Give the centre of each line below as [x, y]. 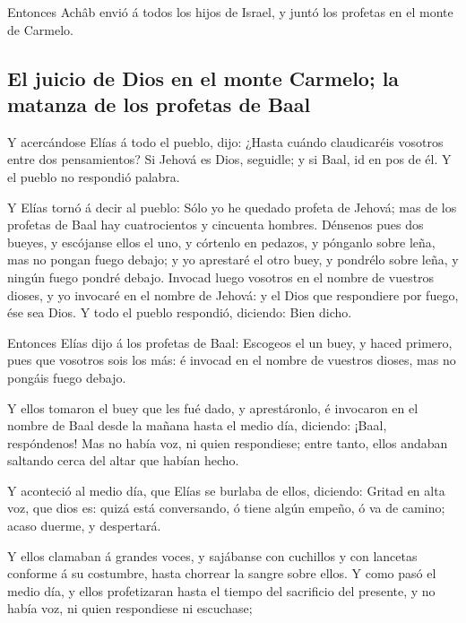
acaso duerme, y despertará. [84, 526]
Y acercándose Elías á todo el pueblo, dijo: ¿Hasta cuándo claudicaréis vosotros [225, 141]
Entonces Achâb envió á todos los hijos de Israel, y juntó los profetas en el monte [230, 12]
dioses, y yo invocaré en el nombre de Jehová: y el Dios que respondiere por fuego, [233, 294]
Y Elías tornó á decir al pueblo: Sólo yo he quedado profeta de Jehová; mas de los [232, 207]
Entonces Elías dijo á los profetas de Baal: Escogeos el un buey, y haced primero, [230, 342]
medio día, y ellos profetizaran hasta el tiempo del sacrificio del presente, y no [221, 590]
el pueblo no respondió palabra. [94, 176]
